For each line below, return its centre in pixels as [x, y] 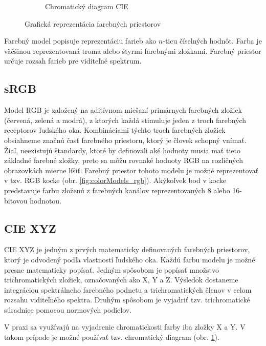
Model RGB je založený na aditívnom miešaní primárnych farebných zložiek [123, 110]
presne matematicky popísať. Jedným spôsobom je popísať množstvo [112, 269]
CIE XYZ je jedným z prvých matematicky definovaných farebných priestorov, [127, 249]
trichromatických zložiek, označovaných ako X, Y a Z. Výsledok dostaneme [121, 280]
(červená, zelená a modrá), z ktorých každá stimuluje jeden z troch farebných [125, 120]
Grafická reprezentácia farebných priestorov [93, 23]
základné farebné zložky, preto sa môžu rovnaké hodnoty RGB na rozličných [124, 160]
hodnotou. [46, 200]
